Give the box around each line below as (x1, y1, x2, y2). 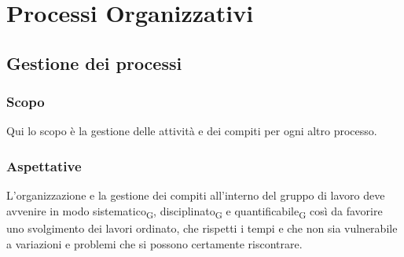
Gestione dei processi (6, 50, 182, 75)
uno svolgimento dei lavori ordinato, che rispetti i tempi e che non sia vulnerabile (6, 219, 398, 236)
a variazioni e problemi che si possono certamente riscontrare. (6, 235, 303, 251)
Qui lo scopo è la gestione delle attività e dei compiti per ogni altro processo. (6, 123, 377, 139)
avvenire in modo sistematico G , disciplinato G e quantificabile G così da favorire (6, 202, 383, 221)
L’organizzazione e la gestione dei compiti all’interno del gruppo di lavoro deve (6, 187, 385, 204)
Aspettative (6, 156, 82, 175)
